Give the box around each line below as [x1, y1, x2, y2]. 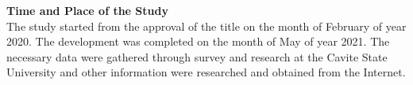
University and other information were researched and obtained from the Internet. [6, 64, 406, 80]
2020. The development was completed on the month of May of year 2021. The [6, 33, 390, 50]
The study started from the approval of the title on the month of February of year [6, 17, 407, 34]
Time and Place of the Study [6, 2, 168, 18]
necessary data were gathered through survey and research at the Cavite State [6, 48, 388, 65]
